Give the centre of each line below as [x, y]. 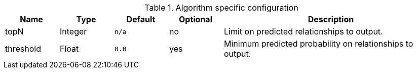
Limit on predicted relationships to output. [304, 31]
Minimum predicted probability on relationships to [319, 44]
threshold [23, 49]
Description [331, 19]
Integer [73, 31]
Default [141, 19]
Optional [195, 19]
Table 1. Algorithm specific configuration [221, 8]
